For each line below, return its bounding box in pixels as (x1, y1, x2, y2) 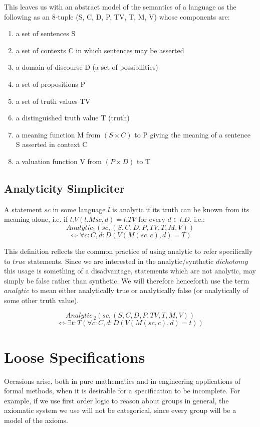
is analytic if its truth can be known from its (112, 204, 249, 214)
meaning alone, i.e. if (4, 214, 68, 224)
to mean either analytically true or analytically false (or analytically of (31, 285, 248, 296)
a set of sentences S (16, 28, 76, 39)
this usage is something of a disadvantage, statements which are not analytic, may (4, 265, 256, 276)
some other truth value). (4, 295, 79, 305)
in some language (53, 204, 106, 214)
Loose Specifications (4, 346, 145, 367)
